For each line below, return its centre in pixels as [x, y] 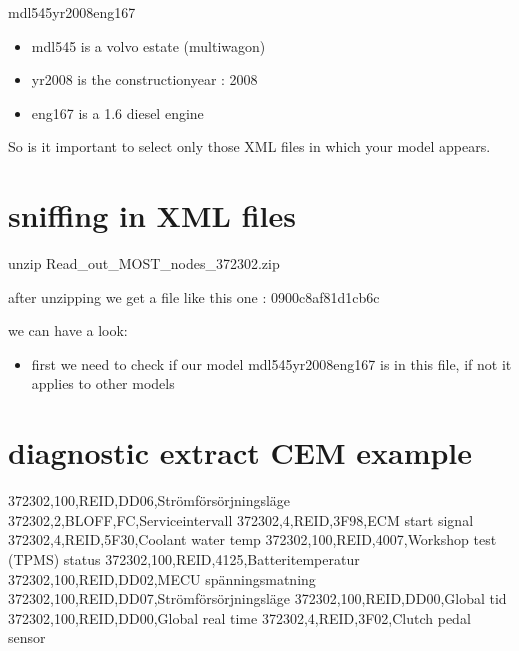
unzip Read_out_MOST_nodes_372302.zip [144, 263]
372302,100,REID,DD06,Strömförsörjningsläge [149, 500]
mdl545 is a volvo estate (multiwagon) [148, 45]
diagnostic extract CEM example [240, 452]
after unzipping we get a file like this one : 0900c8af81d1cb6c [194, 296]
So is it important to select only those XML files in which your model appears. [249, 146]
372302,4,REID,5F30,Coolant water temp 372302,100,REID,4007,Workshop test [252, 539]
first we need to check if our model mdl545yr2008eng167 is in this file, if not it [271, 363]
